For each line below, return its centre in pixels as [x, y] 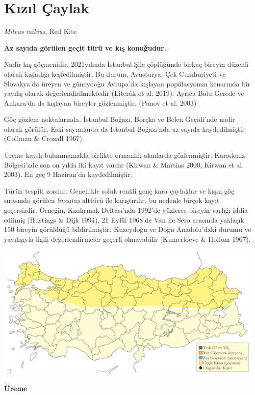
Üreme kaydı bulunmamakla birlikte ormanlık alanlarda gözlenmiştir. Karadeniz [125, 155]
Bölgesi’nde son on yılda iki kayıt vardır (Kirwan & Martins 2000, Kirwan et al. [124, 164]
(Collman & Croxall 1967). [44, 138]
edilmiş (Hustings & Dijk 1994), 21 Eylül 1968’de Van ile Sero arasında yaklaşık [124, 219]
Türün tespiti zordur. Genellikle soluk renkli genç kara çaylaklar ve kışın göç [119, 190]
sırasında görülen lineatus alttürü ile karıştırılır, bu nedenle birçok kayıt [112, 200]
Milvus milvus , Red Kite [40, 31]
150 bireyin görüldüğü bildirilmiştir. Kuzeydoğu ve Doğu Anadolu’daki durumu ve [127, 229]
